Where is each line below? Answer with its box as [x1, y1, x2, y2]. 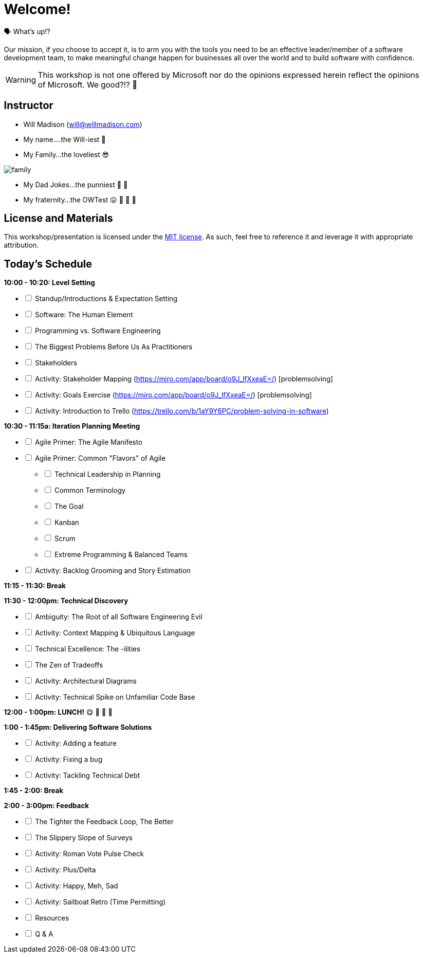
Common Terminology [54, 486, 126, 495]
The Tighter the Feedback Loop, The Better [35, 817, 174, 826]
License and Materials [4, 212, 113, 225]
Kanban [54, 518, 79, 527]
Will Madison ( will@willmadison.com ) [23, 120, 143, 128]
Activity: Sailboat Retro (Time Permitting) [35, 898, 166, 906]
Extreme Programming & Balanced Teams [54, 550, 188, 559]
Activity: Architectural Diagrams [35, 677, 137, 686]
